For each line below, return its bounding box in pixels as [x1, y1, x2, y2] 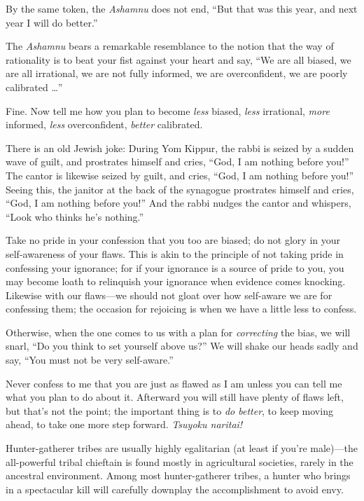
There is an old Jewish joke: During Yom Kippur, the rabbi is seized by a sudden [6, 140, 354, 155]
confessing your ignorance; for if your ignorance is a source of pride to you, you [6, 260, 344, 275]
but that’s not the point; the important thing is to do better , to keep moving [6, 403, 333, 418]
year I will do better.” [6, 15, 98, 29]
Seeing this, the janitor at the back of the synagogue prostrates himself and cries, [6, 181, 354, 196]
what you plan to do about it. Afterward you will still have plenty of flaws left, [6, 390, 344, 404]
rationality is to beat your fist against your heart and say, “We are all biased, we [6, 52, 351, 67]
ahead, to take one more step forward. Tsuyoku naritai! [6, 417, 243, 432]
